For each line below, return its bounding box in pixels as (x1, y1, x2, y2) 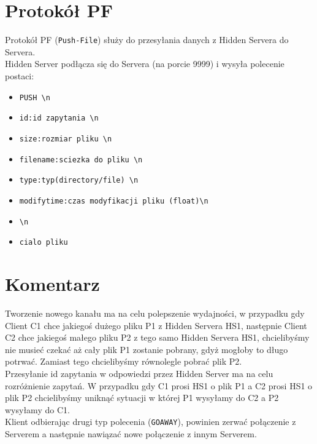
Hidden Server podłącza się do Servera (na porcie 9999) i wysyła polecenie (5, 57, 285, 70)
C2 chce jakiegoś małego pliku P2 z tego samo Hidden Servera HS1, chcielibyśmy (5, 331, 310, 344)
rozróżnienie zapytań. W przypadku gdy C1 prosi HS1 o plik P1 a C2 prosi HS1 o (5, 379, 313, 392)
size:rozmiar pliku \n (19, 134, 112, 143)
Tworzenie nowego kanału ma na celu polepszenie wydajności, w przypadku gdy (5, 306, 305, 319)
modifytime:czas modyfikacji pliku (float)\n (19, 196, 208, 205)
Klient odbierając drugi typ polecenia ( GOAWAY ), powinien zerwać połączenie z (5, 415, 296, 428)
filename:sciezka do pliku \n (19, 155, 143, 164)
